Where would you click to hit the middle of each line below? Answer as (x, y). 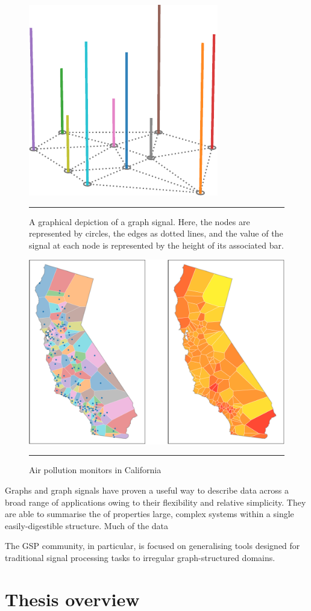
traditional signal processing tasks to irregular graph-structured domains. (140, 557)
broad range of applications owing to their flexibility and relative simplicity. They (155, 502)
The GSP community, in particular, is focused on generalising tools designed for (152, 546)
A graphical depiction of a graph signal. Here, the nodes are (140, 221)
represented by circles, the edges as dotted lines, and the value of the (156, 233)
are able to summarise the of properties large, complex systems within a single (149, 514)
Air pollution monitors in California (95, 470)
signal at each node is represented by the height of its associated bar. (156, 245)
